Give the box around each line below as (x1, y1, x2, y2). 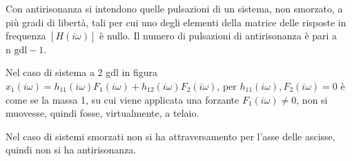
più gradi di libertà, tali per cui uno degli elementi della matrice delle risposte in (6, 15, 346, 29)
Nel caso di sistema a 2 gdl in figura (6, 65, 157, 79)
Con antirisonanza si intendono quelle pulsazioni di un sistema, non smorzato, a (6, 1, 343, 15)
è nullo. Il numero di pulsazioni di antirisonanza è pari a (99, 28, 338, 43)
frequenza (6, 28, 46, 43)
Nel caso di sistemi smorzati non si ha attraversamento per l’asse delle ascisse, (6, 129, 335, 143)
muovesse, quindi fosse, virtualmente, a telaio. (6, 106, 199, 120)
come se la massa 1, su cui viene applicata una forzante (6, 92, 239, 106)
